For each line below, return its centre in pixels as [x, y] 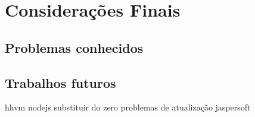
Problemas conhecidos [74, 47]
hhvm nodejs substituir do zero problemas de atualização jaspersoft [128, 107]
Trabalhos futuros [60, 82]
